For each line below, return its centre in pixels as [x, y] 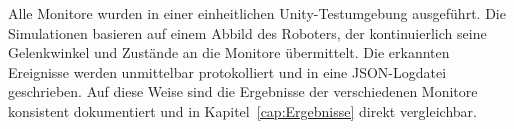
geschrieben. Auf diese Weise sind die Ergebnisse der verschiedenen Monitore [243, 91]
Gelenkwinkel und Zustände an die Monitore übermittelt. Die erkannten [229, 52]
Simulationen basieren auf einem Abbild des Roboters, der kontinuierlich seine [247, 32]
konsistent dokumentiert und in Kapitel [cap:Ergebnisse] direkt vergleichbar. [242, 110]
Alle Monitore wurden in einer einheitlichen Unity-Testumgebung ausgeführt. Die [257, 13]
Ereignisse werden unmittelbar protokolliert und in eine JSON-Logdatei [227, 71]
